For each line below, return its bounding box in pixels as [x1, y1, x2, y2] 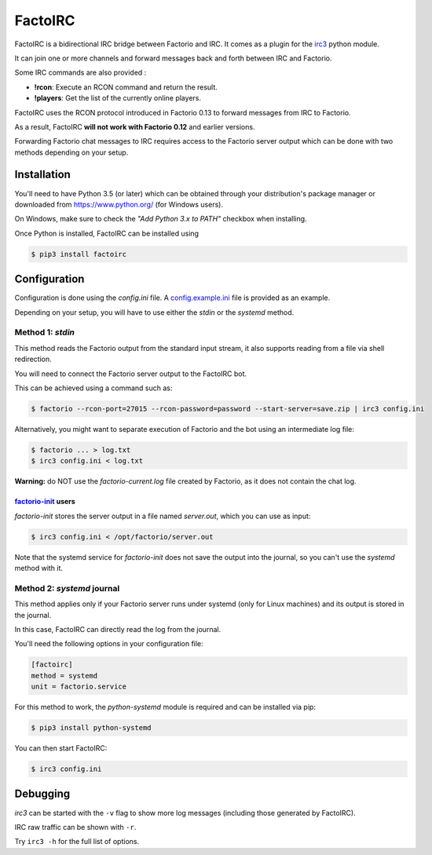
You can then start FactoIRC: [14, 744, 108, 753]
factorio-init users [14, 497, 76, 506]
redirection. [14, 354, 53, 364]
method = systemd [31, 671, 98, 680]
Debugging [14, 787, 71, 801]
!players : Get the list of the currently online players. [34, 93, 202, 103]
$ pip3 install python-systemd [31, 723, 152, 733]
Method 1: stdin [14, 327, 75, 338]
